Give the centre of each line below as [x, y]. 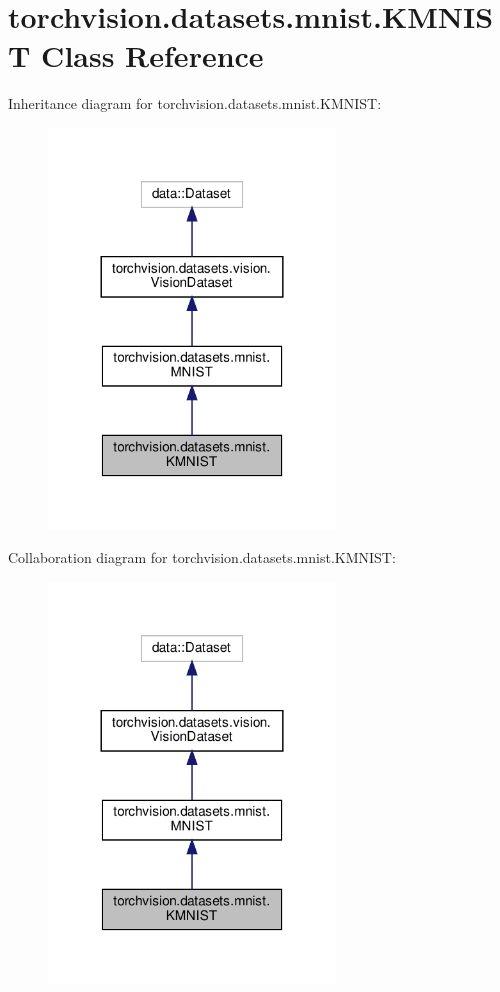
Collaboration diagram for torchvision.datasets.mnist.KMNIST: [202, 557]
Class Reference [152, 55]
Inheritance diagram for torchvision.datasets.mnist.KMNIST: [195, 103]
